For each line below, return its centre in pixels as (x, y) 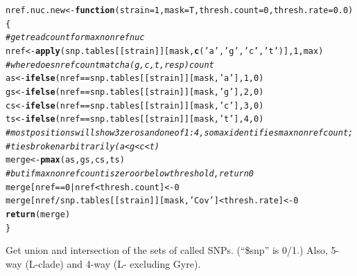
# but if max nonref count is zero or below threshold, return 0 (130, 173)
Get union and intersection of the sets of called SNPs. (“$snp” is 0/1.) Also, (167, 250)
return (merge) (38, 214)
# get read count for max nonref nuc (75, 38)
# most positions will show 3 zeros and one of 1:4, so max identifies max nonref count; (180, 132)
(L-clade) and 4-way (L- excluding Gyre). (113, 263)
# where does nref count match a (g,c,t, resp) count (110, 65)
